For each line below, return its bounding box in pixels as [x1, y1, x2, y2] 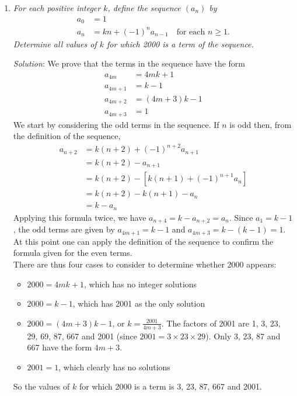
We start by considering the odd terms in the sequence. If [13, 118, 219, 130]
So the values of [13, 380, 70, 392]
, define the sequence [107, 2, 181, 13]
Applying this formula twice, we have [13, 211, 146, 223]
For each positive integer [13, 2, 101, 13]
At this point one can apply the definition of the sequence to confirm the [13, 235, 274, 247]
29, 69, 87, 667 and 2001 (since [27, 329, 137, 342]
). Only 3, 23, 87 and [205, 329, 281, 342]
